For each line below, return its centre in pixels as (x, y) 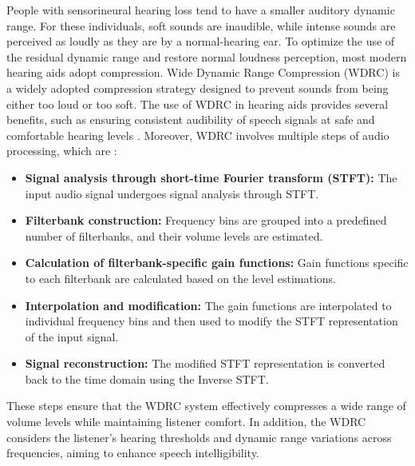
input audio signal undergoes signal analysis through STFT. (172, 193)
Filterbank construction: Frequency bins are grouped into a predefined (206, 220)
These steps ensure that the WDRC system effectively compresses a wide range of (206, 406)
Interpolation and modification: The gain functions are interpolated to (208, 305)
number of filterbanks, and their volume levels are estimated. (174, 235)
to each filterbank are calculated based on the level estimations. (180, 278)
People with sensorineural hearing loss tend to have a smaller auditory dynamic (201, 10)
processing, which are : (62, 151)
